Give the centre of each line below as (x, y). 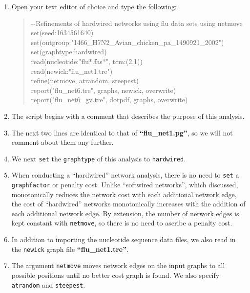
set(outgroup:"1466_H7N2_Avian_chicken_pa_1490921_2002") (127, 42)
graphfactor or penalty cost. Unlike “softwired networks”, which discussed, (125, 185)
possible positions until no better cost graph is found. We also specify (115, 275)
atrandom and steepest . (48, 284)
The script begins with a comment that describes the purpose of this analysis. (128, 116)
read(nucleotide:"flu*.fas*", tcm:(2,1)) (87, 61)
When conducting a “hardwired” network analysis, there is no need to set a (125, 175)
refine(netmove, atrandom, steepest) (85, 80)
